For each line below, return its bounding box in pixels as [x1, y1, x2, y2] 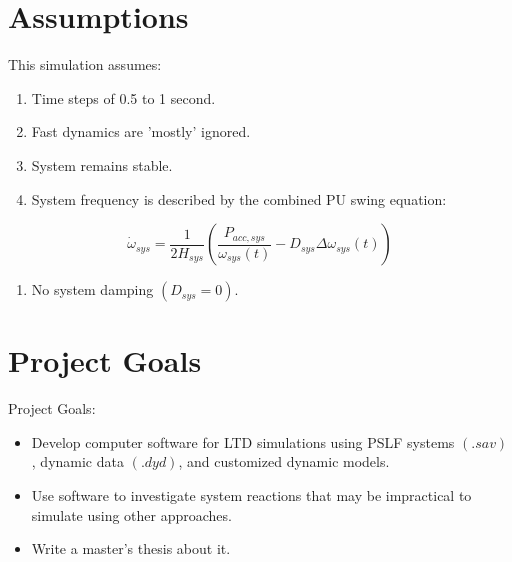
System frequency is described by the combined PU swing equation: [31, 188, 447, 209]
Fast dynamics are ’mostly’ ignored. [31, 121, 251, 142]
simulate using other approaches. [31, 504, 232, 525]
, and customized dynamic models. [178, 451, 390, 472]
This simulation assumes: [8, 54, 162, 75]
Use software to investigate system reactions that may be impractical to [31, 485, 472, 505]
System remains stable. [31, 154, 173, 175]
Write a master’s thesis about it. [31, 538, 231, 559]
